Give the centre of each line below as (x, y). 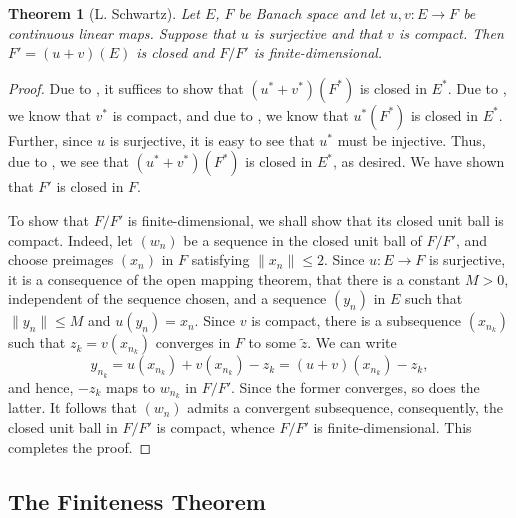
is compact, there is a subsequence (356, 320)
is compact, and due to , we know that (230, 114)
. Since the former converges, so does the (355, 386)
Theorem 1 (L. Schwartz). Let (104, 13)
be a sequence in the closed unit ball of (302, 239)
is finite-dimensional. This (392, 427)
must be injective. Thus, (411, 139)
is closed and (175, 52)
